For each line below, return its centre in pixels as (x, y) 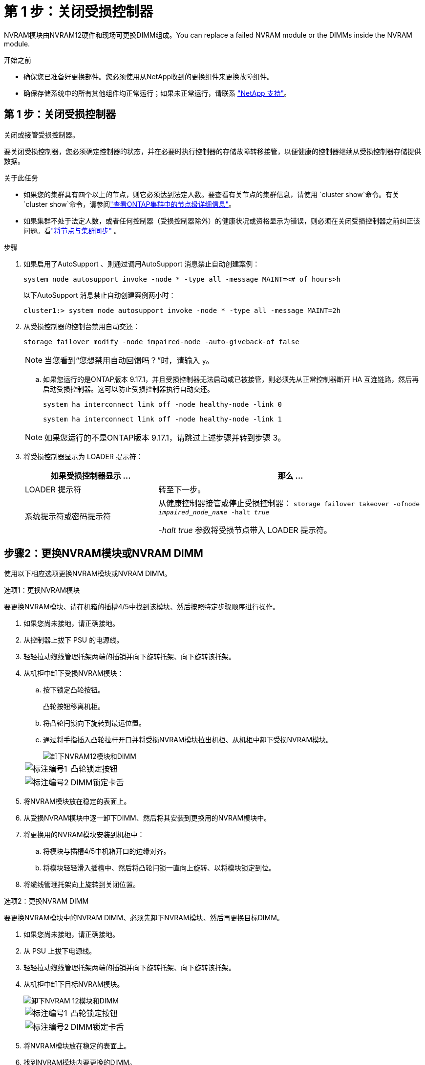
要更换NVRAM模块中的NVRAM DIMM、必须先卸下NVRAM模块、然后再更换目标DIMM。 (144, 918)
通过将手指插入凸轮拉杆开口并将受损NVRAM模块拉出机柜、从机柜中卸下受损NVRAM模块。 (188, 740)
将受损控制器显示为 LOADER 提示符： (83, 456)
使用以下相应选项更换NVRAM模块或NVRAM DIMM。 (88, 574)
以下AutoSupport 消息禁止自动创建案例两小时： (100, 295)
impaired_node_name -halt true (214, 512)
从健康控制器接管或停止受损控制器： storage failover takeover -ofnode (289, 503)
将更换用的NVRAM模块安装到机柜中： (84, 835)
